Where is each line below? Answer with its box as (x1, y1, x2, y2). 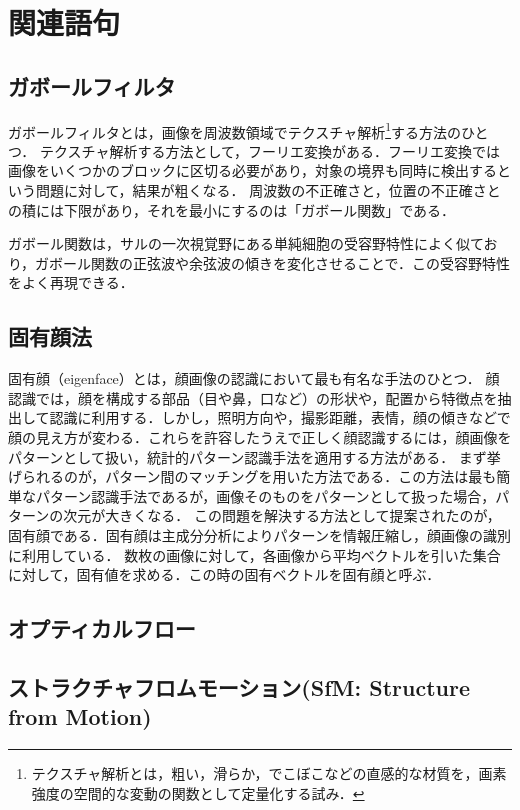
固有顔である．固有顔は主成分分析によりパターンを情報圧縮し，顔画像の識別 (8, 524, 511, 545)
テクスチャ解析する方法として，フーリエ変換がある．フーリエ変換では (39, 140, 500, 161)
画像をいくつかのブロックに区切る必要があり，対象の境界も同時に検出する (8, 160, 498, 181)
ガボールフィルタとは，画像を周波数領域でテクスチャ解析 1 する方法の (8, 118, 462, 142)
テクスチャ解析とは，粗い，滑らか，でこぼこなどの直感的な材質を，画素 (31, 763, 507, 784)
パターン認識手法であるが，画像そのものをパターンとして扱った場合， (35, 485, 496, 506)
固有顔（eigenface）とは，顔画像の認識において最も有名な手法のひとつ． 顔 (8, 368, 500, 389)
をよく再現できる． (8, 272, 134, 293)
